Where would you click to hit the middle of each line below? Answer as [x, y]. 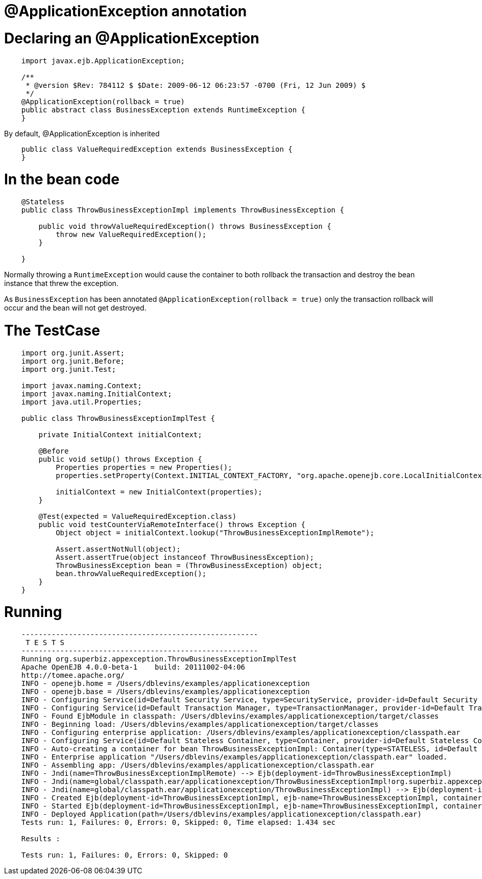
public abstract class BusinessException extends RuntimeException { [163, 110]
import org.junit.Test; [69, 369]
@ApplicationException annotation [126, 11]
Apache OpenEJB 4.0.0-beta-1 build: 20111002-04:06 [133, 667]
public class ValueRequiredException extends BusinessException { [157, 149]
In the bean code [62, 180]
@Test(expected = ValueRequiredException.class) [138, 516]
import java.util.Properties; [81, 402]
